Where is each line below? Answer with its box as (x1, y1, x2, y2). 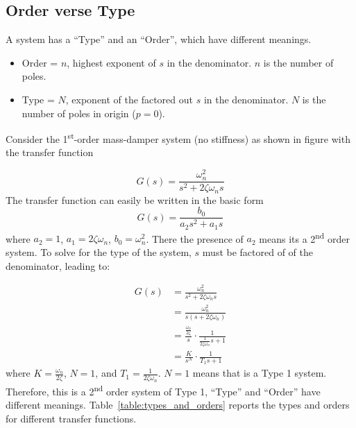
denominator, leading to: (6, 258, 110, 273)
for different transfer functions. (6, 411, 137, 425)
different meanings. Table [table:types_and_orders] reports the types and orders (6, 397, 350, 411)
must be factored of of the (202, 244, 313, 259)
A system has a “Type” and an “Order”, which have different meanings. (6, 32, 312, 46)
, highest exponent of (67, 55, 156, 69)
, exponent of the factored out (65, 92, 193, 106)
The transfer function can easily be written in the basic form (6, 192, 264, 207)
